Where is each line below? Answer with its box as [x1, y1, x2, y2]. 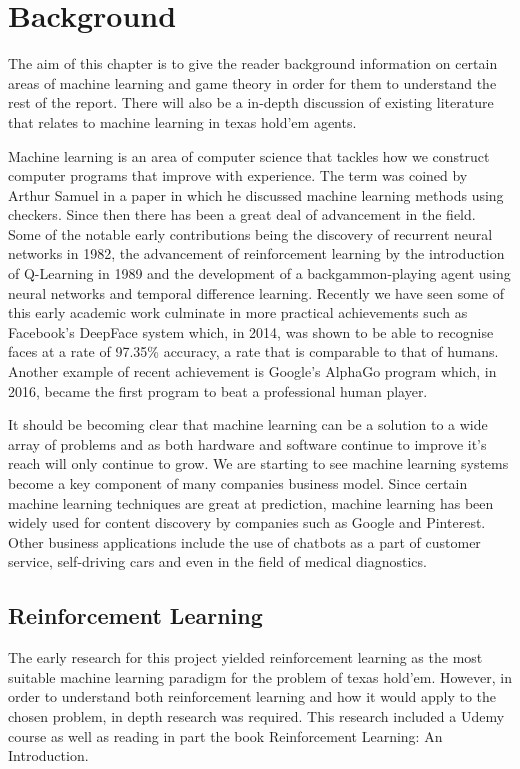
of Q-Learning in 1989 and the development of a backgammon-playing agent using [8, 263, 511, 284]
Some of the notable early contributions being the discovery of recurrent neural [8, 223, 493, 244]
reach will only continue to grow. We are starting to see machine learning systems [8, 453, 509, 474]
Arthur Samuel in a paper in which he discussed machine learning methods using [8, 184, 504, 205]
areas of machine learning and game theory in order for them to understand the [8, 72, 497, 93]
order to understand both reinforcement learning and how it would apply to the [8, 686, 497, 707]
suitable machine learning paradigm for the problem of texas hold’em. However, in [8, 666, 512, 687]
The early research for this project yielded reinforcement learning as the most [8, 647, 483, 668]
